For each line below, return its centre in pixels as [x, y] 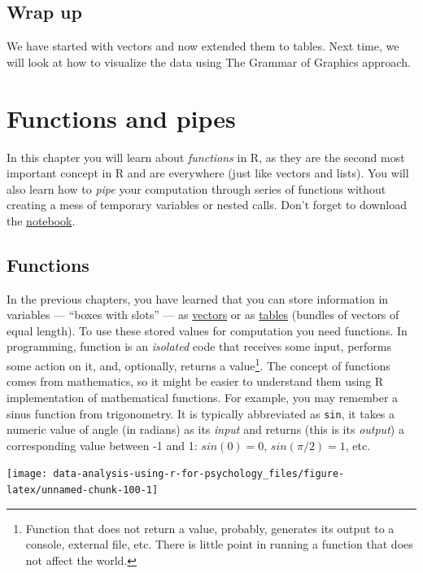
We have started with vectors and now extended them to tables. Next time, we [203, 46]
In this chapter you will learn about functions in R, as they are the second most [206, 157]
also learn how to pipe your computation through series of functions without [196, 188]
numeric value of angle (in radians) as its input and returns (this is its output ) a [205, 429]
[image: [27, 474]
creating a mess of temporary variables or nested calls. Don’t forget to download [207, 205]
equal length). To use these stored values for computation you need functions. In [207, 330]
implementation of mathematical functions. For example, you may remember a [203, 397]
